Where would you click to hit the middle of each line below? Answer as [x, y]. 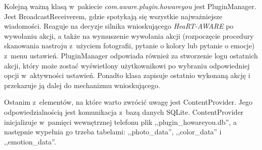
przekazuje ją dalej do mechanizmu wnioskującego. [82, 85]
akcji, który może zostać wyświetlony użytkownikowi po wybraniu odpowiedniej [127, 65]
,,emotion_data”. [30, 141]
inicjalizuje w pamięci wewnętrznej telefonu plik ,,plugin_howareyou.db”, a [120, 122]
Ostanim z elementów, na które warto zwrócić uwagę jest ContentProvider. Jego [128, 102]
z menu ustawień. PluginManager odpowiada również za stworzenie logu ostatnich [131, 55]
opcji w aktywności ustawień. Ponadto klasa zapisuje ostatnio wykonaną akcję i [127, 75]
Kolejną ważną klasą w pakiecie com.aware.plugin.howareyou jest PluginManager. [130, 6]
